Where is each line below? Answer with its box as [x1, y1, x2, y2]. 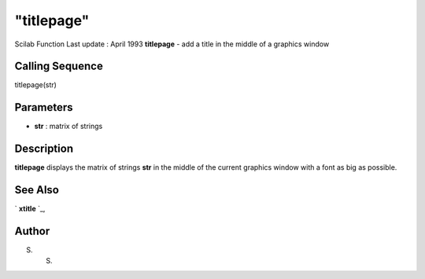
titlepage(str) [14, 80, 57, 90]
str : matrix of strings [34, 122, 103, 131]
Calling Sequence [14, 60, 104, 73]
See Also [14, 183, 59, 196]
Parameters [14, 101, 73, 114]
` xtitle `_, [14, 204, 46, 214]
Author [14, 224, 50, 237]
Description [14, 142, 74, 156]
